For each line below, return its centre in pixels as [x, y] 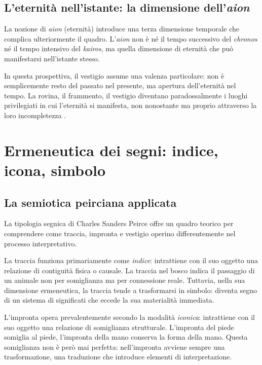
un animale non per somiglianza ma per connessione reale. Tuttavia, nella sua [125, 280]
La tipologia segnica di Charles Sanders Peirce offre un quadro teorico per [119, 223]
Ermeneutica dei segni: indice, [111, 150]
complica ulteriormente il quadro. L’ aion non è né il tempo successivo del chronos [131, 38]
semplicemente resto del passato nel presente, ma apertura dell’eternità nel [120, 85]
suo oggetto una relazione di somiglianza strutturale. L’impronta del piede [119, 327]
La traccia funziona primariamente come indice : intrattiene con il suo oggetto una [131, 260]
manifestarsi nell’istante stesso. [52, 58]
